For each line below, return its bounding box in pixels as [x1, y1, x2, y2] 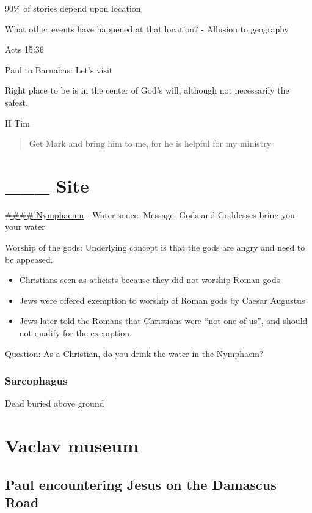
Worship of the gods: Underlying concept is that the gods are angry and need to [5, 241, 305, 254]
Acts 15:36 [5, 43, 44, 56]
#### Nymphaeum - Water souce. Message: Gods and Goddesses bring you [5, 208, 295, 221]
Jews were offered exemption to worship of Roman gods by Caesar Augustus [19, 293, 305, 306]
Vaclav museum [5, 433, 139, 458]
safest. [5, 95, 28, 108]
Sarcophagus [5, 373, 68, 388]
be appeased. [5, 253, 53, 265]
